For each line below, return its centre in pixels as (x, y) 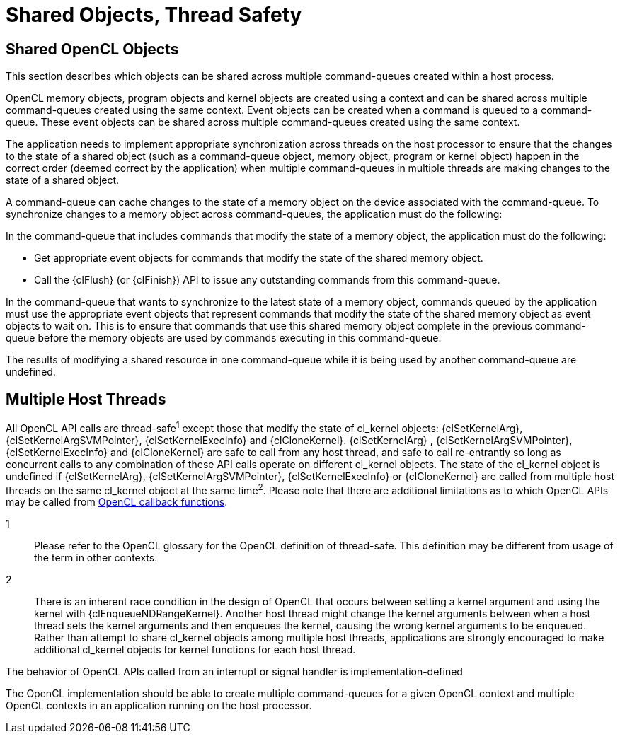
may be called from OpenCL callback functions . (117, 502)
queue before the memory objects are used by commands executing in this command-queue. (224, 338)
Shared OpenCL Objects (92, 49)
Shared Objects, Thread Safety (154, 15)
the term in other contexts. (96, 558)
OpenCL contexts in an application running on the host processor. (159, 706)
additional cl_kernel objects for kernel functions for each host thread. (195, 650)
